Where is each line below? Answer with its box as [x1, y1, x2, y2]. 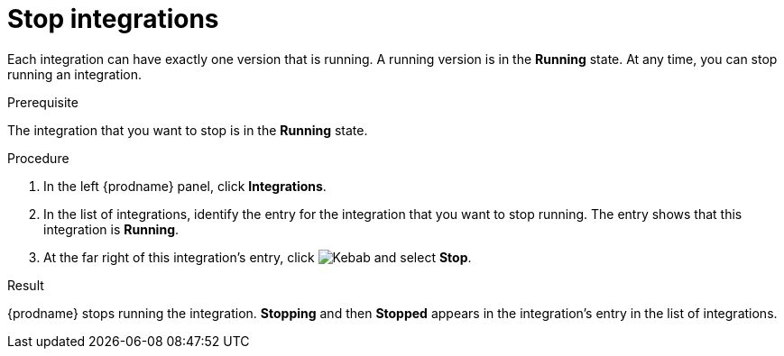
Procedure [7, 150, 69, 166]
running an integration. [7, 66, 143, 82]
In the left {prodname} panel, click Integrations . [43, 178, 327, 194]
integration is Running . [43, 221, 180, 237]
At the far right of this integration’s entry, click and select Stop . [43, 249, 472, 265]
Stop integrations [7, 4, 219, 34]
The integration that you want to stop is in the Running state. [7, 122, 368, 138]
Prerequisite [7, 94, 78, 110]
